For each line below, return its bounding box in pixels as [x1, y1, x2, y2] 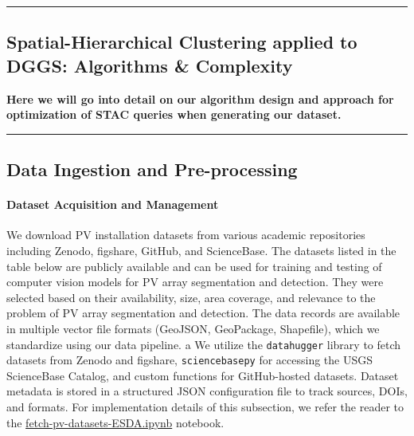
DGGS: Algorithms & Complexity [6, 53, 293, 77]
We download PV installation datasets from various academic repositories [6, 226, 365, 243]
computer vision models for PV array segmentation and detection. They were [6, 273, 384, 290]
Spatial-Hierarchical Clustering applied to [6, 29, 357, 54]
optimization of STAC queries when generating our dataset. [6, 106, 342, 123]
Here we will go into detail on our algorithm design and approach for [6, 90, 394, 107]
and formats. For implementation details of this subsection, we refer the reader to [6, 399, 404, 415]
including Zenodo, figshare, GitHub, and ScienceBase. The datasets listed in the [6, 242, 396, 258]
